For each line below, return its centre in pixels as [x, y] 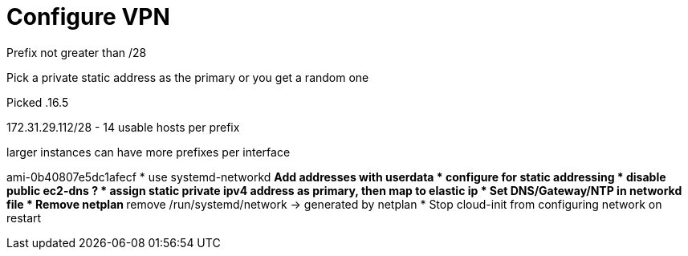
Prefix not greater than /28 [77, 52]
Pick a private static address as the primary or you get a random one [188, 77]
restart [24, 217]
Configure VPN [88, 17]
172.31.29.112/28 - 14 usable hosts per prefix [123, 127]
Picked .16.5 [38, 102]
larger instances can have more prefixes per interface [149, 152]
